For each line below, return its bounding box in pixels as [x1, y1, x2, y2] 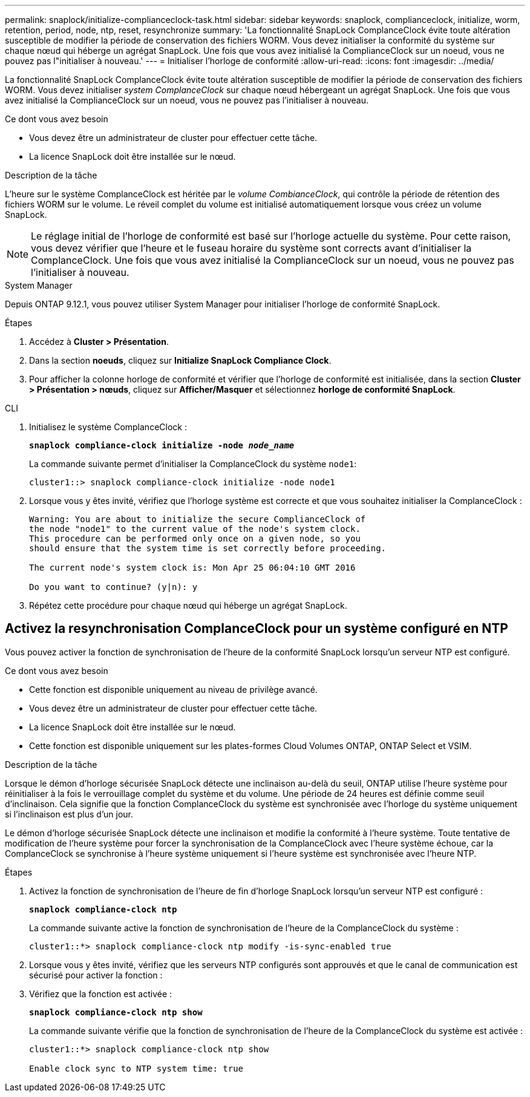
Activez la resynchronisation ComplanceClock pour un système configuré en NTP [5, 621, 508, 637]
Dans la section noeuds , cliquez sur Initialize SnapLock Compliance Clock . [29, 355, 332, 365]
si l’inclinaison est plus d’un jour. [5, 808, 134, 819]
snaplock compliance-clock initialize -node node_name [29, 440, 295, 450]
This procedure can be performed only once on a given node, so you [29, 534, 361, 543]
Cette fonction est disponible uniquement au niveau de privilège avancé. [29, 684, 318, 695]
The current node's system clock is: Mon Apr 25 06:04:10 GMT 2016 [29, 563, 356, 572]
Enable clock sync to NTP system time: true [29, 1063, 244, 1073]
